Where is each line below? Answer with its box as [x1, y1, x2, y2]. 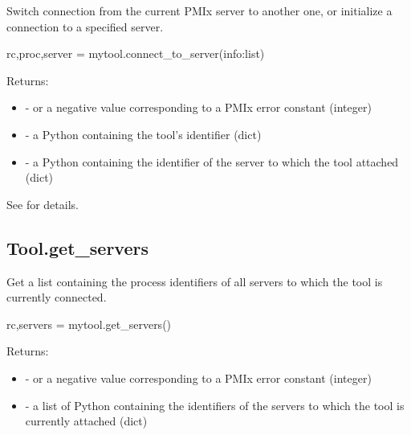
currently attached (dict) [25, 412, 148, 429]
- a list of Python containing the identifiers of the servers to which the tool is [25, 396, 405, 413]
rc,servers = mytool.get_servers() [6, 315, 172, 332]
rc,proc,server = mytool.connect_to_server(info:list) [6, 45, 265, 62]
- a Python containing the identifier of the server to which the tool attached [25, 153, 399, 170]
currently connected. [6, 289, 107, 306]
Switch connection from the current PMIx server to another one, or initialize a [6, 2, 393, 18]
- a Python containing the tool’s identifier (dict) [25, 125, 262, 142]
